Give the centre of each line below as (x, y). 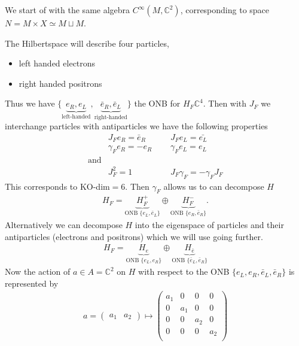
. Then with (225, 103)
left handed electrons (57, 63)
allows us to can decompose (214, 186)
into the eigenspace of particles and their (209, 225)
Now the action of (38, 271)
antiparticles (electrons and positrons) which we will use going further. (134, 236)
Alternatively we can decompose (64, 225)
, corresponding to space (225, 10)
